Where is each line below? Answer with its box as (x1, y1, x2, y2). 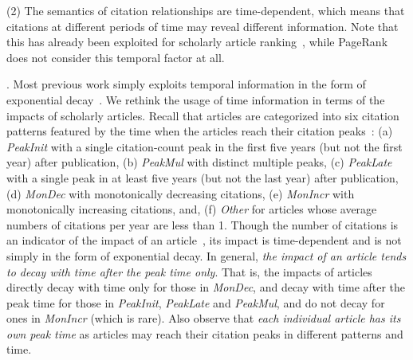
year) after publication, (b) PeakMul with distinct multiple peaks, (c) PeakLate (6, 154, 392, 170)
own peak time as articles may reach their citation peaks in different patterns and (6, 325, 403, 342)
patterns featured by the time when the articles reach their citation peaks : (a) (6, 123, 393, 139)
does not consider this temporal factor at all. (6, 49, 225, 65)
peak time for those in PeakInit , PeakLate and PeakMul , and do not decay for (6, 294, 385, 311)
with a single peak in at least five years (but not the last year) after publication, (6, 169, 399, 186)
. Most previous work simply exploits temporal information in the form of (6, 76, 366, 92)
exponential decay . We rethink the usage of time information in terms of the (6, 91, 385, 108)
